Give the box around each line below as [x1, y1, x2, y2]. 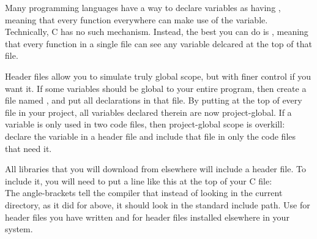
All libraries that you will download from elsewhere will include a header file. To [5, 162, 306, 175]
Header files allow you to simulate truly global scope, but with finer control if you [5, 69, 311, 82]
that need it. [5, 142, 52, 154]
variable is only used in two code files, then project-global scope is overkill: [5, 118, 285, 131]
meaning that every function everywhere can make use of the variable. [5, 13, 268, 26]
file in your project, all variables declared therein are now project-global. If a [5, 105, 292, 118]
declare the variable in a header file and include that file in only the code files [5, 129, 296, 142]
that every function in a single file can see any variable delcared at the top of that [5, 37, 312, 50]
